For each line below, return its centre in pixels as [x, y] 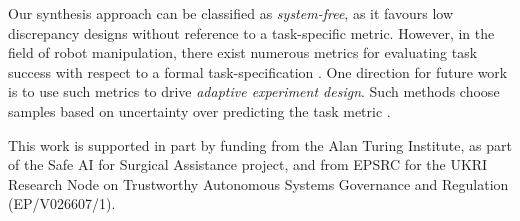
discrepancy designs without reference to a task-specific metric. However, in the [251, 32]
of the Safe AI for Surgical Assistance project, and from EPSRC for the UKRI [248, 164]
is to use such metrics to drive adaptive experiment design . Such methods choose [254, 91]
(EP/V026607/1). [62, 203]
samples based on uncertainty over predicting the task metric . [199, 110]
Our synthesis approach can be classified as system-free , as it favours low [231, 13]
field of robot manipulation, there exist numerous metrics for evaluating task [243, 52]
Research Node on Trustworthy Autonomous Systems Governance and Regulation [258, 183]
